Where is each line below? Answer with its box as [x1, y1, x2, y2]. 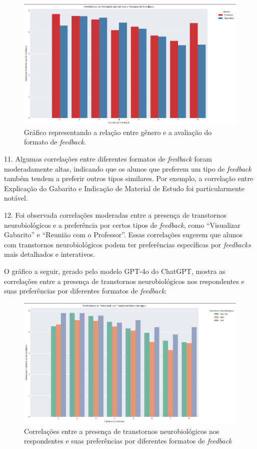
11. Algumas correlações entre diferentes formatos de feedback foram [4, 154, 212, 164]
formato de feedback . [24, 136, 86, 147]
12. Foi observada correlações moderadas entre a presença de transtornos [4, 210, 227, 220]
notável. [4, 193, 28, 203]
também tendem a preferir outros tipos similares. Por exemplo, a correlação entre [4, 173, 253, 184]
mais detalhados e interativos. [4, 249, 95, 259]
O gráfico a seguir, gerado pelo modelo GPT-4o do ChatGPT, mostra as [4, 265, 225, 276]
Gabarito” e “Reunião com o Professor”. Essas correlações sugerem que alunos [4, 229, 243, 240]
